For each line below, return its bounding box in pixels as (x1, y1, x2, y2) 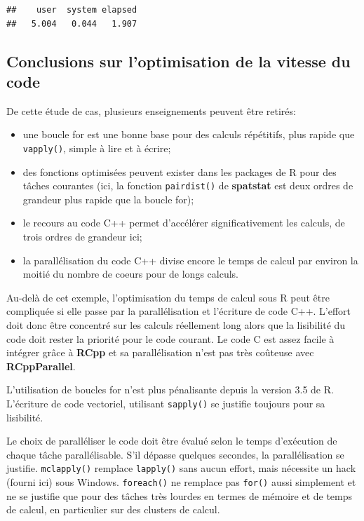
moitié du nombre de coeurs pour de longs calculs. (22, 266, 238, 281)
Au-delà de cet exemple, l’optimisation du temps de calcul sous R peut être (6, 290, 330, 304)
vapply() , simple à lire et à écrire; (22, 140, 171, 155)
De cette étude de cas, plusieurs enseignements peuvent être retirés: (6, 103, 296, 118)
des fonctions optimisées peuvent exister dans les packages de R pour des (22, 164, 337, 179)
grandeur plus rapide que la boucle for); (22, 191, 194, 206)
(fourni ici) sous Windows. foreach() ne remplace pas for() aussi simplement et (6, 475, 356, 489)
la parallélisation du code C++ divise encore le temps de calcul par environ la (22, 252, 358, 267)
